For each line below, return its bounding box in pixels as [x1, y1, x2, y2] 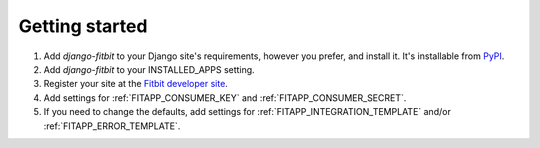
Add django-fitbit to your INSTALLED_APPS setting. [43, 63, 255, 75]
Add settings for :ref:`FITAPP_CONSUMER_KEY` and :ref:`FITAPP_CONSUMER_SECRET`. [43, 91, 407, 104]
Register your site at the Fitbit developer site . [43, 78, 229, 90]
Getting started [18, 15, 148, 37]
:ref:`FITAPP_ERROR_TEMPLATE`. [43, 120, 181, 132]
